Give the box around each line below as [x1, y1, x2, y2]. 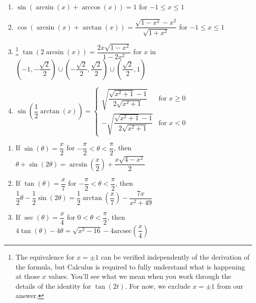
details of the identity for [15, 280, 91, 291]
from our [217, 280, 244, 291]
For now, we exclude [129, 280, 191, 291]
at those [15, 271, 40, 281]
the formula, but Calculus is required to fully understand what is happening [15, 261, 245, 271]
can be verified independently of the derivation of [101, 251, 250, 262]
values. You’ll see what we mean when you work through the [48, 271, 231, 281]
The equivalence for [15, 251, 75, 262]
